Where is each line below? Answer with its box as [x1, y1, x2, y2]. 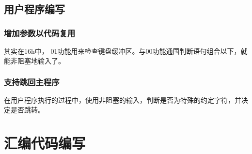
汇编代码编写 [4, 133, 86, 153]
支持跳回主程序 [4, 76, 60, 88]
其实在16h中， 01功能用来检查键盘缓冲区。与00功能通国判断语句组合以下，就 [4, 46, 248, 56]
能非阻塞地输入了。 [4, 55, 65, 65]
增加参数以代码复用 [4, 27, 76, 39]
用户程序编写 [4, 1, 65, 16]
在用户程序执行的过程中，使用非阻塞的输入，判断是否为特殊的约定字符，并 [4, 95, 241, 105]
